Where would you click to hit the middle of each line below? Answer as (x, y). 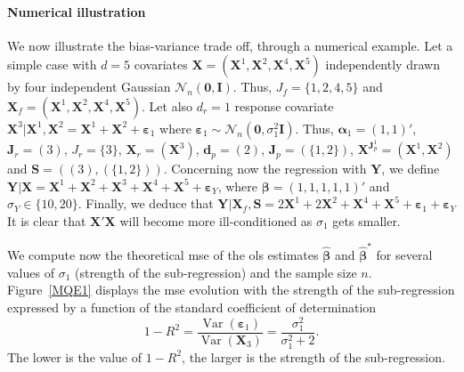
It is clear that (47, 220)
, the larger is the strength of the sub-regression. (313, 356)
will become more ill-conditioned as (216, 220)
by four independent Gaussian (89, 87)
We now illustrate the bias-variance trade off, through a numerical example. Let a (230, 45)
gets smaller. (366, 220)
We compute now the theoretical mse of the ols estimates (163, 255)
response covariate (284, 105)
